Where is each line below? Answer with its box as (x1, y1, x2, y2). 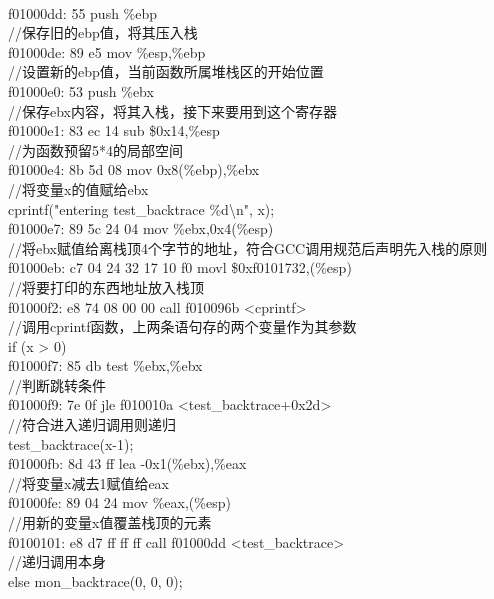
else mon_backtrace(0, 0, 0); (8, 570, 183, 591)
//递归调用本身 (8, 551, 106, 572)
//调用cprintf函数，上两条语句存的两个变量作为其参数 (8, 316, 357, 337)
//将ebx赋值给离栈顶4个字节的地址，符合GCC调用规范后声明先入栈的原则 (8, 237, 488, 258)
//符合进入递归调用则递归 (8, 414, 176, 435)
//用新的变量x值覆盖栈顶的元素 (8, 512, 212, 533)
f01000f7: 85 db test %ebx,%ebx (8, 355, 203, 376)
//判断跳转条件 (8, 374, 106, 395)
